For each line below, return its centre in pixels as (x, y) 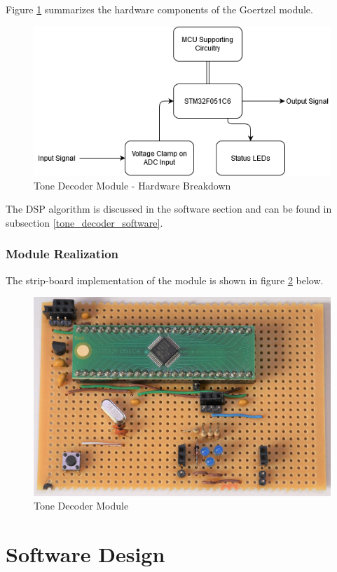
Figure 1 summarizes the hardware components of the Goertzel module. (159, 9)
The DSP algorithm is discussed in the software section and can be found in (169, 209)
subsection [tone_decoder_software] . (84, 222)
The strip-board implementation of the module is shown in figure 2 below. (165, 280)
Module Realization (62, 254)
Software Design (85, 554)
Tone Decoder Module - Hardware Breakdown (132, 185)
